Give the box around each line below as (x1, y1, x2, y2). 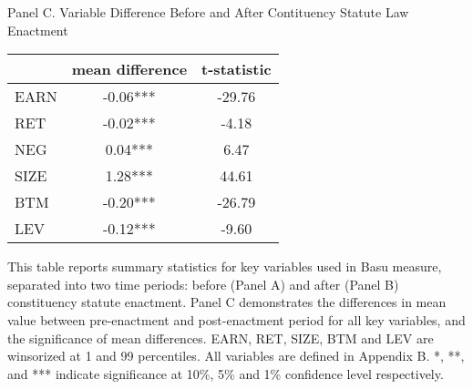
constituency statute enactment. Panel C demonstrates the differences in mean (7, 292, 447, 312)
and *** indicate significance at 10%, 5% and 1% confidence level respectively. (7, 363, 444, 383)
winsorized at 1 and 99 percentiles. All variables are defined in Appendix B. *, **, (7, 346, 465, 365)
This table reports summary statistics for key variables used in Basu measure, (7, 257, 442, 276)
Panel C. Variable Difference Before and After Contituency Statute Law (7, 3, 409, 21)
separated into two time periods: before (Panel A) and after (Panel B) (7, 274, 399, 293)
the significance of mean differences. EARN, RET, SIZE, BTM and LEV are (7, 328, 434, 347)
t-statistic (201, 58, 272, 80)
